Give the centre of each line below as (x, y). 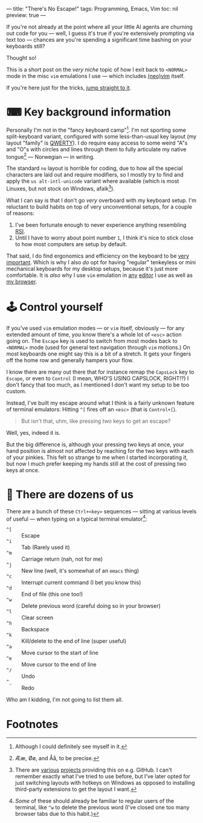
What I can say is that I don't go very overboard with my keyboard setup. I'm (101, 200)
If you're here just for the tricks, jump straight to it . (69, 88)
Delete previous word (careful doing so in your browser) (91, 606)
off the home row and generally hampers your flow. (70, 360)
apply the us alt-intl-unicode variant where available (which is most (93, 181)
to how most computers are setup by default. (71, 244)
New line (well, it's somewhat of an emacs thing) (80, 571)
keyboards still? (26, 46)
